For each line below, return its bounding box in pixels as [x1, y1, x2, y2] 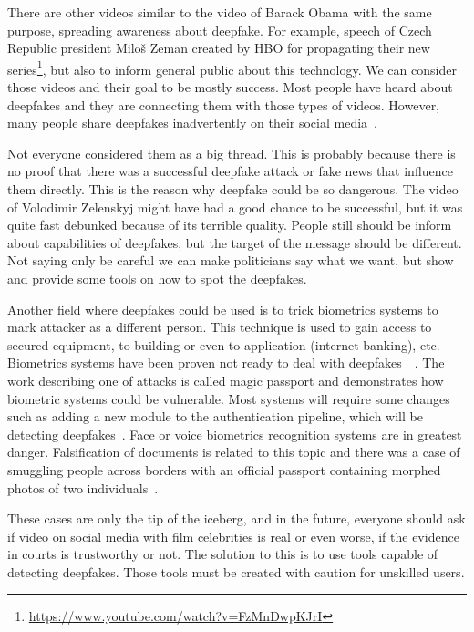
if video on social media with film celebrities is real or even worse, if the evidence [7, 526, 459, 545]
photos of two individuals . [7, 478, 159, 497]
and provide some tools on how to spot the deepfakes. [7, 268, 307, 287]
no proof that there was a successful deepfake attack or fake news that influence [7, 161, 453, 181]
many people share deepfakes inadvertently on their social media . [7, 113, 377, 132]
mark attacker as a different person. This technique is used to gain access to [7, 317, 432, 337]
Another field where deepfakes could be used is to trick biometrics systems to [7, 299, 438, 318]
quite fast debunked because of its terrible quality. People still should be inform [7, 215, 452, 234]
